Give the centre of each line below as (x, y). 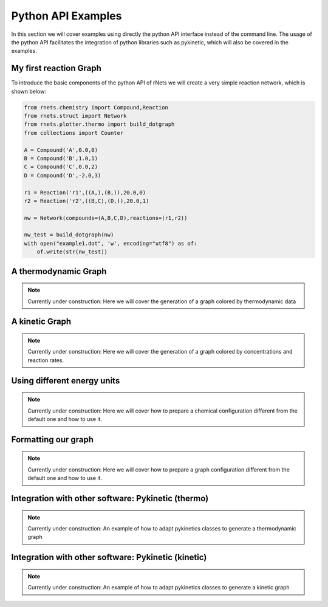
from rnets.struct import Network (75, 116)
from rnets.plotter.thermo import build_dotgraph (99, 124)
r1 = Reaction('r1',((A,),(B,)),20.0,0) (85, 192)
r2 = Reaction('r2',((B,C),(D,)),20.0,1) (87, 201)
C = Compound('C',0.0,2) (61, 167)
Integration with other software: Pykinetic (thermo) (110, 499)
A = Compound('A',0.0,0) (61, 150)
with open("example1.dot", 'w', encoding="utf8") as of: (111, 243)
